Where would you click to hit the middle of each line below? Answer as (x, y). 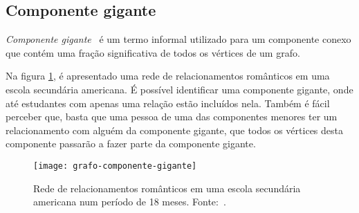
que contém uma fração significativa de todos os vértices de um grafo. (153, 52)
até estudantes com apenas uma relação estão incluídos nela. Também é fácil (168, 103)
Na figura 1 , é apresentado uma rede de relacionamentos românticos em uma (168, 76)
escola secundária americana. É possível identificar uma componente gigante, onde (179, 89)
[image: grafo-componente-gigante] (115, 166)
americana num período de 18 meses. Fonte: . (130, 202)
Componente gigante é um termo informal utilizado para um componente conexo (178, 39)
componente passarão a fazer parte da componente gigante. (131, 143)
